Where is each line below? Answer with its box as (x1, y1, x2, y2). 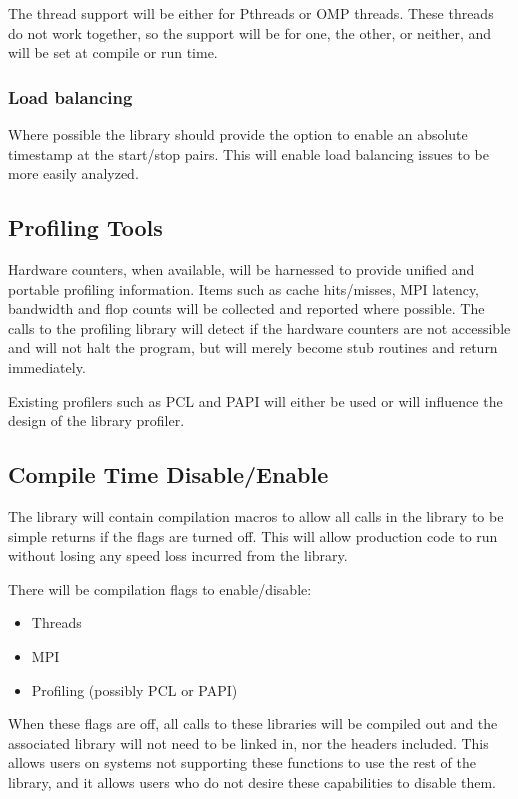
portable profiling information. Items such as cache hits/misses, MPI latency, (8, 278, 480, 299)
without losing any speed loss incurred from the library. (8, 545, 348, 566)
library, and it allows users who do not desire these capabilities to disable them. (8, 771, 496, 792)
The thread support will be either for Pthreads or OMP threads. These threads (8, 3, 494, 23)
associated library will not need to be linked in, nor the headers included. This (8, 732, 489, 753)
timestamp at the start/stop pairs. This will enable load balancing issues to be (8, 143, 489, 164)
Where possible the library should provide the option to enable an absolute (8, 124, 468, 144)
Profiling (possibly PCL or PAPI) (31, 679, 238, 700)
